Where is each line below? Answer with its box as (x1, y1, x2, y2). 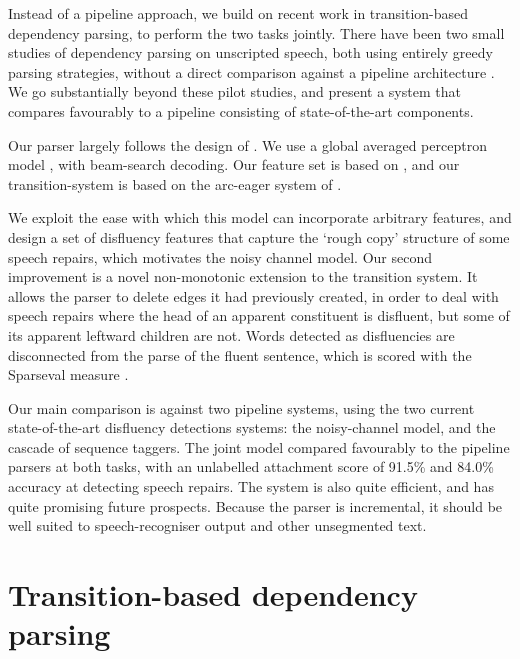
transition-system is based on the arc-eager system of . (8, 173, 342, 194)
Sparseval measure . (8, 364, 129, 385)
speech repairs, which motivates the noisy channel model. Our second (8, 246, 432, 267)
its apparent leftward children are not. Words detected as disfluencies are (8, 324, 455, 345)
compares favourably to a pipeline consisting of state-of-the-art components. (8, 100, 474, 121)
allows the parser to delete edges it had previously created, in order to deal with (8, 285, 499, 306)
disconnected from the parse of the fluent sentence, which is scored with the (8, 344, 472, 365)
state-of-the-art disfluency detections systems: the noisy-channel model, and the (8, 417, 496, 438)
